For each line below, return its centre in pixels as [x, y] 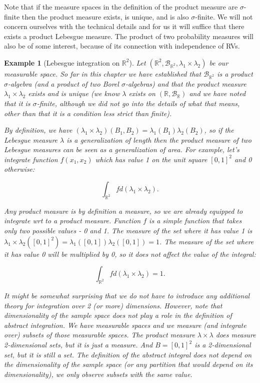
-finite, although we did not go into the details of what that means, [138, 103]
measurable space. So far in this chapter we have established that [103, 73]
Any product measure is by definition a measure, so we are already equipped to [123, 211]
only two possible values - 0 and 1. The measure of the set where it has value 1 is [128, 231]
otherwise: [19, 169]
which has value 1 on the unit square [151, 159]
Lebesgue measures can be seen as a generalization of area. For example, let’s [122, 149]
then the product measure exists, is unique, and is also [105, 16]
